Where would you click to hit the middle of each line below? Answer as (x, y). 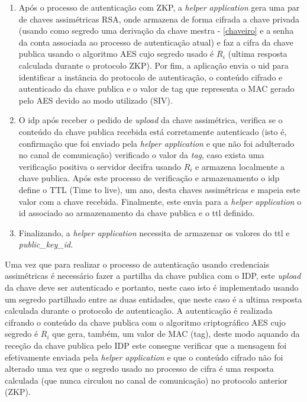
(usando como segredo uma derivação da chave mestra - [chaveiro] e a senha (156, 30)
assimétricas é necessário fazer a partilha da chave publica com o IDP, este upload (153, 276)
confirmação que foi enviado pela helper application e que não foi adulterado (156, 143)
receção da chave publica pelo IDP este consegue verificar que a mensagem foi (146, 345)
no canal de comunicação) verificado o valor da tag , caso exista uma (141, 155)
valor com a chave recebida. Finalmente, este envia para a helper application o (160, 201)
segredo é (22, 334)
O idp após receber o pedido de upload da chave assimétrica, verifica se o (151, 120)
